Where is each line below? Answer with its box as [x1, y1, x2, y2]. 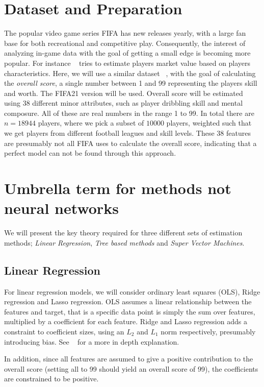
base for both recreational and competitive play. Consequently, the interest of [4, 37, 246, 48]
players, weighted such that [166, 117, 252, 128]
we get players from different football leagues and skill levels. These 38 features [4, 128, 251, 138]
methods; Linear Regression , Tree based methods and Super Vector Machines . [4, 237, 245, 248]
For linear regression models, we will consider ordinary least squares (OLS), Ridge [4, 286, 260, 297]
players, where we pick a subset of [38, 117, 144, 128]
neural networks [4, 198, 119, 219]
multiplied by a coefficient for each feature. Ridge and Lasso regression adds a [4, 316, 247, 327]
